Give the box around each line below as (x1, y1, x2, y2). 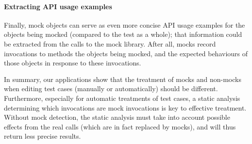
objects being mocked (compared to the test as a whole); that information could (4, 29, 242, 39)
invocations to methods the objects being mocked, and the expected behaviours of (4, 48, 248, 58)
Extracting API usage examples (4, 1, 112, 11)
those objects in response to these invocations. (4, 58, 141, 68)
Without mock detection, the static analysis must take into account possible (4, 112, 230, 122)
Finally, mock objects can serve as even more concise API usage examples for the (4, 19, 245, 30)
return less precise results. (4, 131, 81, 141)
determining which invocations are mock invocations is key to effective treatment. (4, 102, 247, 112)
